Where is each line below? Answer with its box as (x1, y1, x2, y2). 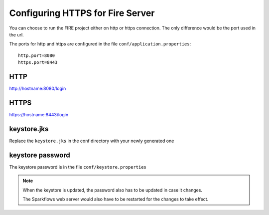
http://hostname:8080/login (9, 85, 66, 92)
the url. (9, 31, 24, 37)
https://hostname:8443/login (9, 111, 69, 117)
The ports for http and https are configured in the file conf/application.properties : (9, 41, 191, 47)
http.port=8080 (18, 52, 55, 58)
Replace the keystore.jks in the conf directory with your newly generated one (9, 138, 174, 144)
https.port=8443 (18, 60, 58, 65)
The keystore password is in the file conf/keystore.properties (9, 164, 147, 170)
